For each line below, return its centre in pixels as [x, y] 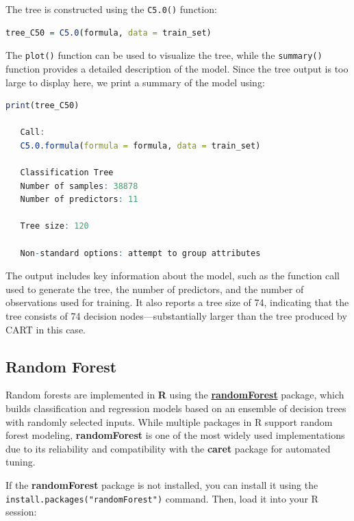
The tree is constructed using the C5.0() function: [111, 9]
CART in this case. [46, 329]
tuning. [21, 462]
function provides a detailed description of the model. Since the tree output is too [177, 68]
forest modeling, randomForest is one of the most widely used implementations [175, 435]
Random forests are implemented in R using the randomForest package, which [175, 395]
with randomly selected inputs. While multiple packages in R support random [169, 421]
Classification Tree [67, 173]
